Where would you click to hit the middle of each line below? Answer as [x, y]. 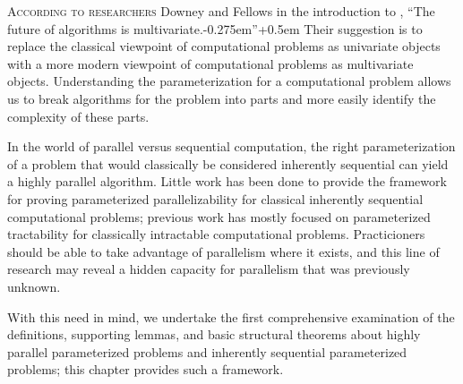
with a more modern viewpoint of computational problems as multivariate [210, 63]
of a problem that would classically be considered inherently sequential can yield [228, 163]
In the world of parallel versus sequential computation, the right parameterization [231, 146]
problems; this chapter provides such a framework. [146, 369]
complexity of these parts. [78, 116]
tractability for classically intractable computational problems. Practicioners [216, 234]
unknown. [34, 286]
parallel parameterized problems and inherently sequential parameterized [207, 351]
